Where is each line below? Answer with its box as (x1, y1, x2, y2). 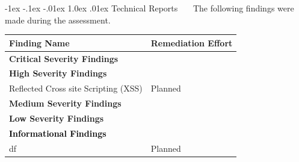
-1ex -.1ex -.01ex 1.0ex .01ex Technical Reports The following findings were (5, 2, 294, 14)
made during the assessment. (5, 13, 111, 26)
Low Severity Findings (9, 111, 104, 124)
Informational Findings (9, 126, 106, 139)
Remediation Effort (150, 36, 233, 49)
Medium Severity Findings (9, 97, 122, 110)
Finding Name (9, 36, 70, 49)
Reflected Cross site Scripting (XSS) (9, 82, 143, 95)
